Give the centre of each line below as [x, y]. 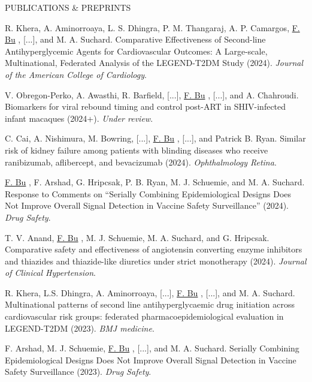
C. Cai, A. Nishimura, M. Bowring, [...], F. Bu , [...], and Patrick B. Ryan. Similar [155, 138]
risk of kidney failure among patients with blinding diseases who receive [137, 150]
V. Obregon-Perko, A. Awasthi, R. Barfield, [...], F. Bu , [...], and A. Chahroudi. [152, 94]
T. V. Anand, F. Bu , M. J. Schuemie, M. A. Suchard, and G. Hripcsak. [137, 237]
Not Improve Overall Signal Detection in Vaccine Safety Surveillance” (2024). [147, 205]
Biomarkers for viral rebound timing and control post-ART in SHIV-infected [146, 106]
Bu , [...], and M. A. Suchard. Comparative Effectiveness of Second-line [135, 39]
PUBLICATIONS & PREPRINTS [68, 7]
